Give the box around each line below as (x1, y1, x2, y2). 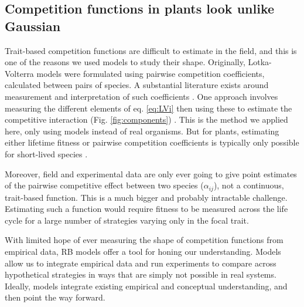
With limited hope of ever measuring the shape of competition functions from (5, 234, 283, 246)
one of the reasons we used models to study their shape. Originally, (5, 56, 245, 68)
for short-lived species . (5, 147, 88, 160)
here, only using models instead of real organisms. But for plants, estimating (5, 124, 279, 137)
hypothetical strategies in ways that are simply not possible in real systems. (5, 268, 276, 281)
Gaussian (5, 16, 61, 35)
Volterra (5, 67, 34, 79)
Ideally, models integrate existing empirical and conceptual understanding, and (5, 279, 288, 292)
